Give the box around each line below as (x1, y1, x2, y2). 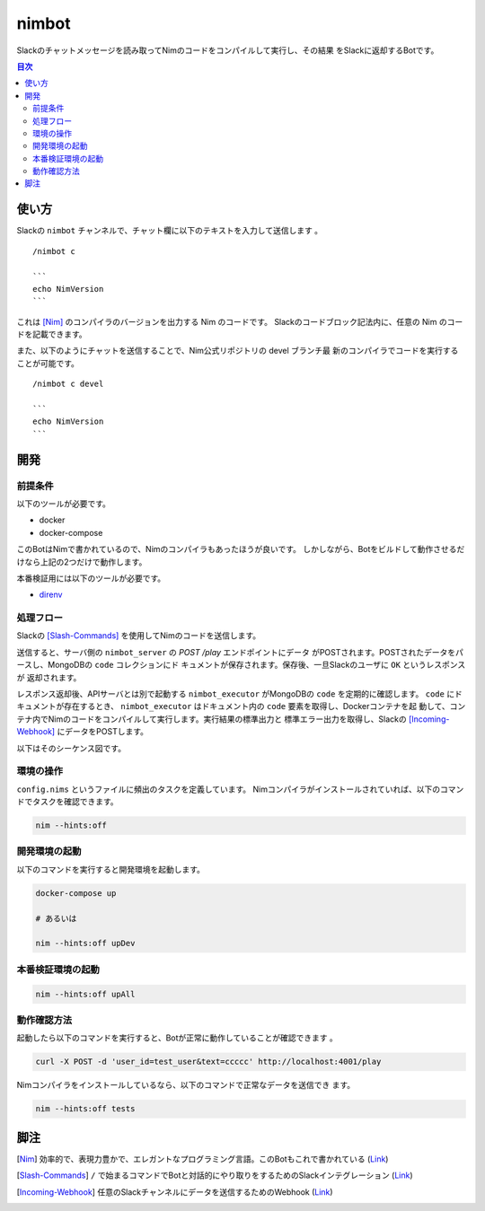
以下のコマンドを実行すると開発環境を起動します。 (16, 864, 206, 874)
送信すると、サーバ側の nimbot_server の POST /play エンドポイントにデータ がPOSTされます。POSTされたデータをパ (16, 646, 464, 657)
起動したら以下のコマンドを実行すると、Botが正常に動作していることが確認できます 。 (16, 1032, 339, 1043)
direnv (39, 589, 63, 601)
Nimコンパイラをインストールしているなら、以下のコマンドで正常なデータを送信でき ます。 (16, 1080, 356, 1091)
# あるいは (35, 913, 77, 924)
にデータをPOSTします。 (57, 726, 148, 737)
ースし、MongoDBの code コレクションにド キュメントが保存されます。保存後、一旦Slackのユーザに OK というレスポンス (16, 660, 466, 671)
